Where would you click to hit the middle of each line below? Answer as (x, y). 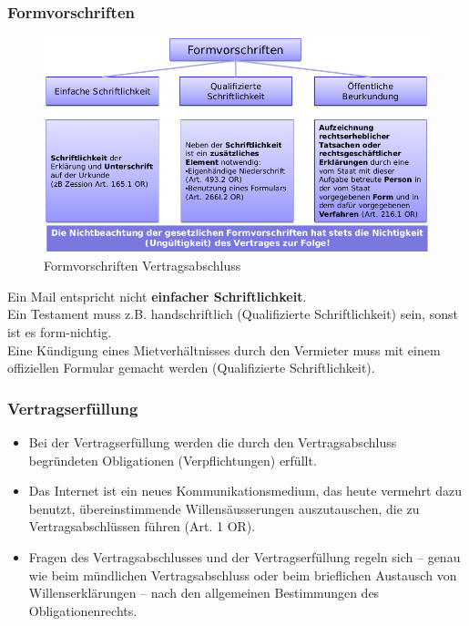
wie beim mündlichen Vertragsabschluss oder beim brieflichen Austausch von (243, 575)
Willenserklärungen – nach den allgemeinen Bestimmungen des (204, 593)
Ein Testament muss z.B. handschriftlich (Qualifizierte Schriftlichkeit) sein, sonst (233, 314)
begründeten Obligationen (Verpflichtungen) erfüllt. (173, 460)
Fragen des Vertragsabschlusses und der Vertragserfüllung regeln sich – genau (245, 556)
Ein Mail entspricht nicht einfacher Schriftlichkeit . (157, 296)
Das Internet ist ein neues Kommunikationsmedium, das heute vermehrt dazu (245, 491)
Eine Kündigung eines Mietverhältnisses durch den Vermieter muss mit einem (224, 349)
